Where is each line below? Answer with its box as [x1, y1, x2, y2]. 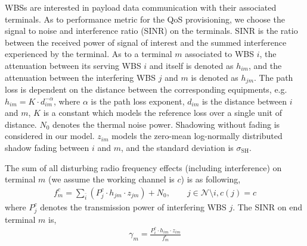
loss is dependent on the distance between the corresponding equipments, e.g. [5, 83, 287, 96]
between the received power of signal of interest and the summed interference [5, 36, 287, 48]
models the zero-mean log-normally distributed [111, 130, 283, 142]
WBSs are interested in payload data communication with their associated [5, 1, 277, 13]
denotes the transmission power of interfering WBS [40, 200, 227, 213]
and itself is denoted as [149, 59, 234, 71]
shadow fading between [5, 141, 89, 153]
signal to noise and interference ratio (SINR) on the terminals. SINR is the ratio [5, 24, 298, 37]
